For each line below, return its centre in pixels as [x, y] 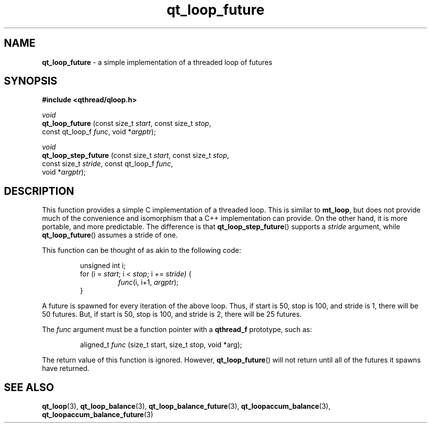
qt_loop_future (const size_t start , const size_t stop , [126, 123]
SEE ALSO [29, 387]
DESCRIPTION [39, 191]
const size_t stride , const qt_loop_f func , [108, 164]
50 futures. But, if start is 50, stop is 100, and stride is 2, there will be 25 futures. [172, 314]
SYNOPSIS [31, 81]
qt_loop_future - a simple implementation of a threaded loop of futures [157, 62]
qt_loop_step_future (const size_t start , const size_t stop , [136, 155]
